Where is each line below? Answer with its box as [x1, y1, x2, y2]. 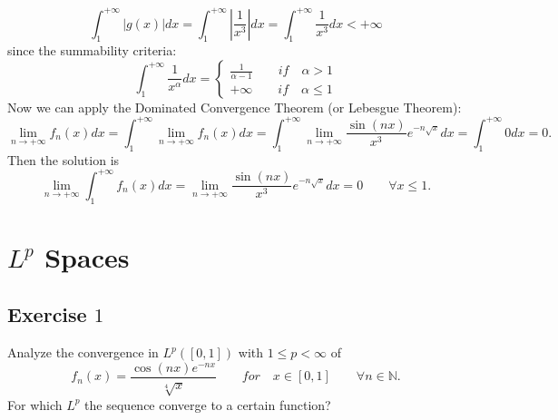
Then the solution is [7, 150, 120, 169]
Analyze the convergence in [7, 343, 159, 362]
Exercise [7, 300, 87, 328]
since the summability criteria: [7, 41, 177, 60]
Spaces [44, 238, 130, 275]
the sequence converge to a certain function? [84, 395, 331, 414]
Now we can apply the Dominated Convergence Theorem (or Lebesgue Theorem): [7, 97, 462, 116]
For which [7, 395, 63, 414]
